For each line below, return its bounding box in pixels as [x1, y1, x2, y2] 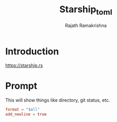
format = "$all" [5, 107, 40, 112]
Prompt [5, 80, 37, 92]
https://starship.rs [5, 62, 43, 68]
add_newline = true [5, 112, 47, 117]
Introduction [5, 45, 59, 57]
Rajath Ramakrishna [64, 22, 107, 29]
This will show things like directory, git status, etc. [5, 97, 110, 103]
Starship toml [59, 4, 112, 17]
